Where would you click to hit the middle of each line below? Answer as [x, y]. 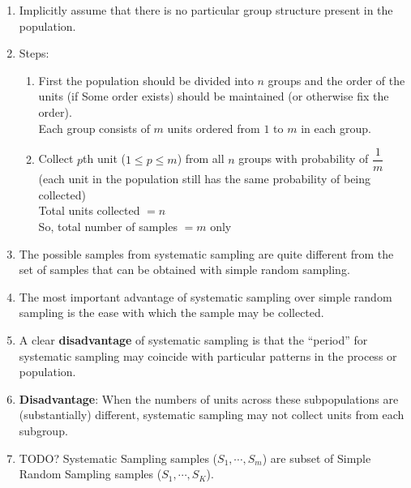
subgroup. [43, 430]
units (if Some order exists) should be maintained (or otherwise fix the [214, 96]
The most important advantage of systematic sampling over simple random [205, 296]
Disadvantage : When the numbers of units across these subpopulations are [209, 398]
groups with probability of [304, 158]
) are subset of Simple [317, 458]
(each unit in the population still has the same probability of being [205, 179]
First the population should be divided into [146, 80]
